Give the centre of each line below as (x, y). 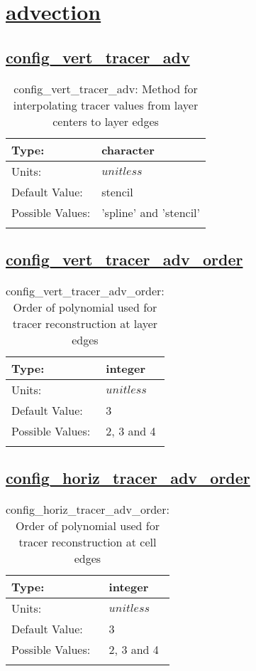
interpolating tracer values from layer (106, 105)
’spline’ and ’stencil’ (151, 212)
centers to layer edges (106, 121)
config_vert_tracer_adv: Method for (106, 88)
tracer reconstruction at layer (85, 323)
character (128, 149)
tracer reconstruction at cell (88, 541)
